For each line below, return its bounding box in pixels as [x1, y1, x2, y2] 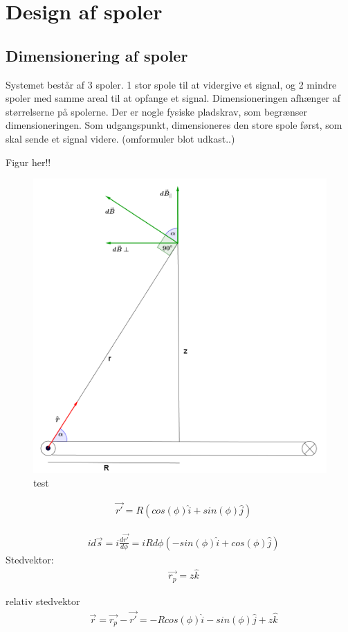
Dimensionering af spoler [6, 44, 188, 66]
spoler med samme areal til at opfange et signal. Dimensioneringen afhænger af [6, 91, 341, 105]
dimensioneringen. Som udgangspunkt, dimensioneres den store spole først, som [6, 118, 342, 132]
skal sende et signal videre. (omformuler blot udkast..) [6, 131, 235, 145]
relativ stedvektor [6, 593, 80, 608]
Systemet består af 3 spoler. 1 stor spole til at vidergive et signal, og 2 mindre [6, 77, 337, 91]
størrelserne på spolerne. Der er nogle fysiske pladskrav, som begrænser [6, 104, 307, 118]
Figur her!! [6, 154, 51, 169]
